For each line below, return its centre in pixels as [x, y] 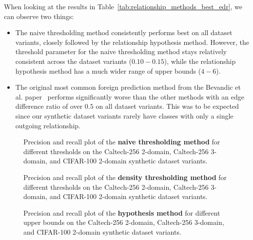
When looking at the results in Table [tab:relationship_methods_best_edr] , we [123, 6]
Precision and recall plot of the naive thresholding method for [122, 142]
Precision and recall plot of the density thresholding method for [125, 177]
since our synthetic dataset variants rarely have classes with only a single [124, 115]
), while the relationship [200, 61]
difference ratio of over [49, 106]
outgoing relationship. [48, 125]
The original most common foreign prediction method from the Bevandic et [128, 87]
